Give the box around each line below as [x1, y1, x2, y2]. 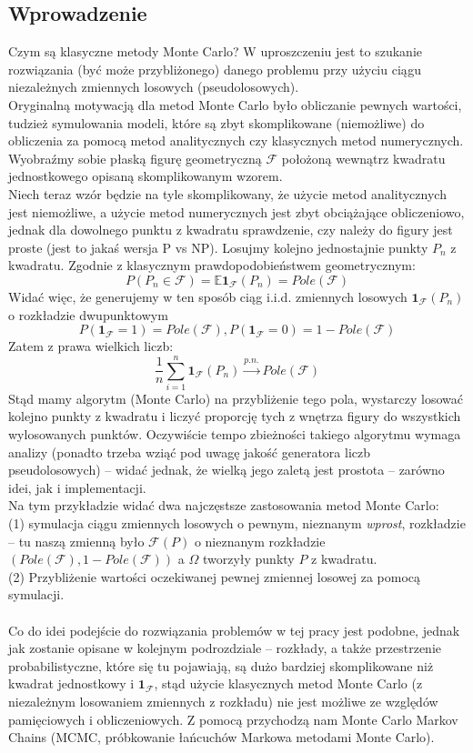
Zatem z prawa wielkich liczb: [8, 336, 174, 356]
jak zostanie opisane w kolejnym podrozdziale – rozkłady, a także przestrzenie [8, 638, 442, 658]
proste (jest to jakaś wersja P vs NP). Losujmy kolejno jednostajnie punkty [8, 237, 428, 256]
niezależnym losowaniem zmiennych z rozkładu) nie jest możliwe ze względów [8, 691, 438, 710]
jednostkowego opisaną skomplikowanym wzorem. [8, 166, 283, 186]
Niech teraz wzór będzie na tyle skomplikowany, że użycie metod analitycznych [8, 184, 447, 203]
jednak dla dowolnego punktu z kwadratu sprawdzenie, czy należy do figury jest [8, 220, 453, 239]
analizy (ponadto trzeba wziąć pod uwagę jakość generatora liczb [8, 442, 371, 461]
